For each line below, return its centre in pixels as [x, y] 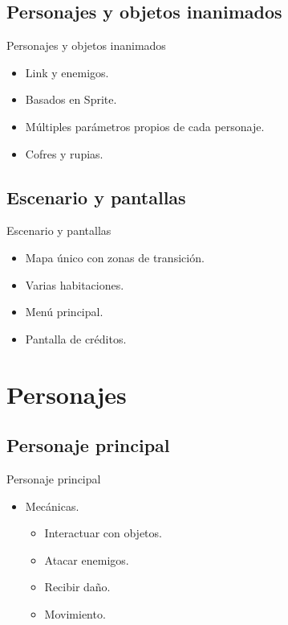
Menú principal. [64, 312]
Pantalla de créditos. [76, 338]
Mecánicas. [52, 506]
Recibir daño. [77, 587]
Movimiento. [75, 613]
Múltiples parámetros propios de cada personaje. [145, 126]
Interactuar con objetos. [103, 533]
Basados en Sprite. [71, 99]
